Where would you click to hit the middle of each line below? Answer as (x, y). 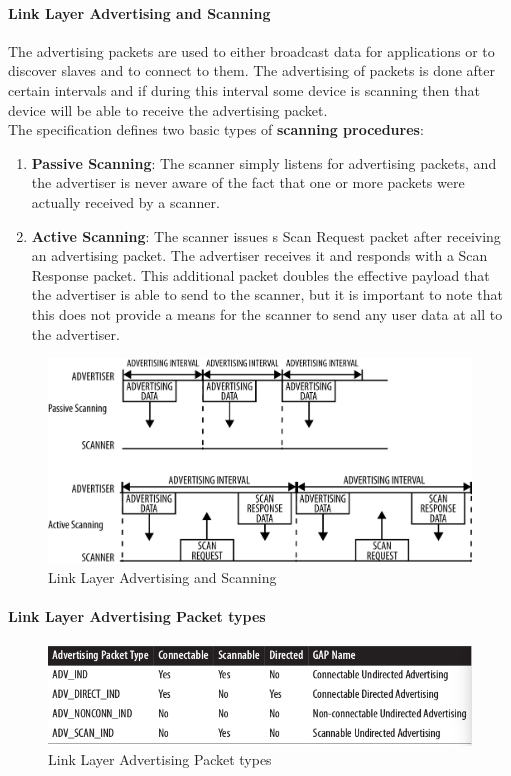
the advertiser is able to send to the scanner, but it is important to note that (267, 294)
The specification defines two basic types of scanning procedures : (216, 129)
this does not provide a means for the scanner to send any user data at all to (267, 313)
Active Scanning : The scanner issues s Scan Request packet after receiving (266, 235)
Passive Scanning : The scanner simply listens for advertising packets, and (264, 162)
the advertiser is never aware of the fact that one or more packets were (248, 182)
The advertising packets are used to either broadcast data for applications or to (251, 50)
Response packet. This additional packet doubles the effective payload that (260, 274)
